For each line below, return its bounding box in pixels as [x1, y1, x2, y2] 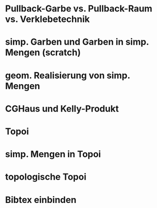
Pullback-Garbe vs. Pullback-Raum [5, 3, 153, 14]
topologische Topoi [5, 171, 86, 183]
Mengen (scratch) [5, 47, 81, 58]
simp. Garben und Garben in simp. [5, 36, 149, 48]
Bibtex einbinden [5, 194, 77, 206]
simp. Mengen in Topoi [5, 149, 101, 160]
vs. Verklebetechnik [5, 13, 90, 25]
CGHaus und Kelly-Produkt [5, 103, 119, 114]
